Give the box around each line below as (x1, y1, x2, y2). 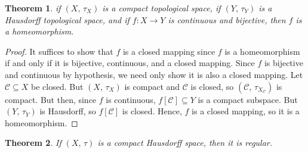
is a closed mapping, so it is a (192, 105, 300, 117)
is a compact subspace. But (198, 93, 298, 105)
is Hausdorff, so (39, 105, 96, 117)
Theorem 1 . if (5, 2, 61, 14)
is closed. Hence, (122, 105, 182, 117)
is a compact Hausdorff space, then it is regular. (97, 136, 273, 149)
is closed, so (190, 80, 234, 92)
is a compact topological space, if (102, 2, 221, 14)
